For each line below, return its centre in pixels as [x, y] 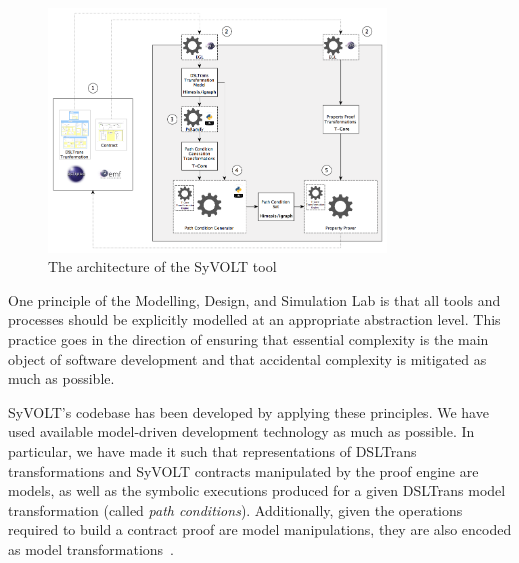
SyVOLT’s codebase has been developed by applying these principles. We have [248, 411]
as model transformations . [91, 548]
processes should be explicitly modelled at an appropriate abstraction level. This [254, 319]
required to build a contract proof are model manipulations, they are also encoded [260, 529]
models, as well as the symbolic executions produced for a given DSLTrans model [257, 490]
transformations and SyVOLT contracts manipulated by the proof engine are [243, 470]
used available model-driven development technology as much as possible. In [241, 431]
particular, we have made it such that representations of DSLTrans [212, 450]
